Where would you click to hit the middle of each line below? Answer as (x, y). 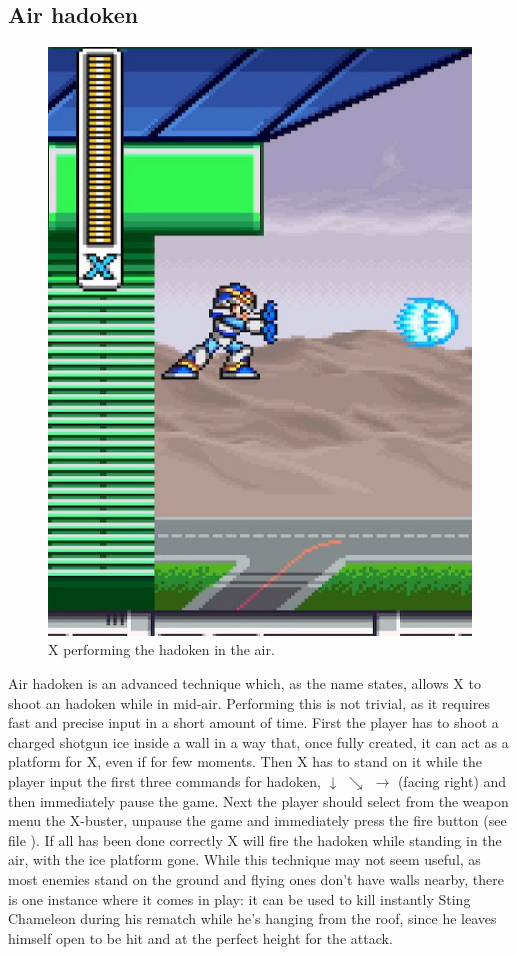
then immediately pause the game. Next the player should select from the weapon (258, 800)
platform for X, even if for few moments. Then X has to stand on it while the (245, 761)
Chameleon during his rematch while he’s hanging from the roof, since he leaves (252, 918)
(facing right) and (452, 781)
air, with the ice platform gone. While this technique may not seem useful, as (244, 859)
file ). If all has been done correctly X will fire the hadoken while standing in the (255, 839)
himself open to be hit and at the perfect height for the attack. (200, 937)
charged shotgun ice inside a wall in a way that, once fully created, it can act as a (258, 741)
